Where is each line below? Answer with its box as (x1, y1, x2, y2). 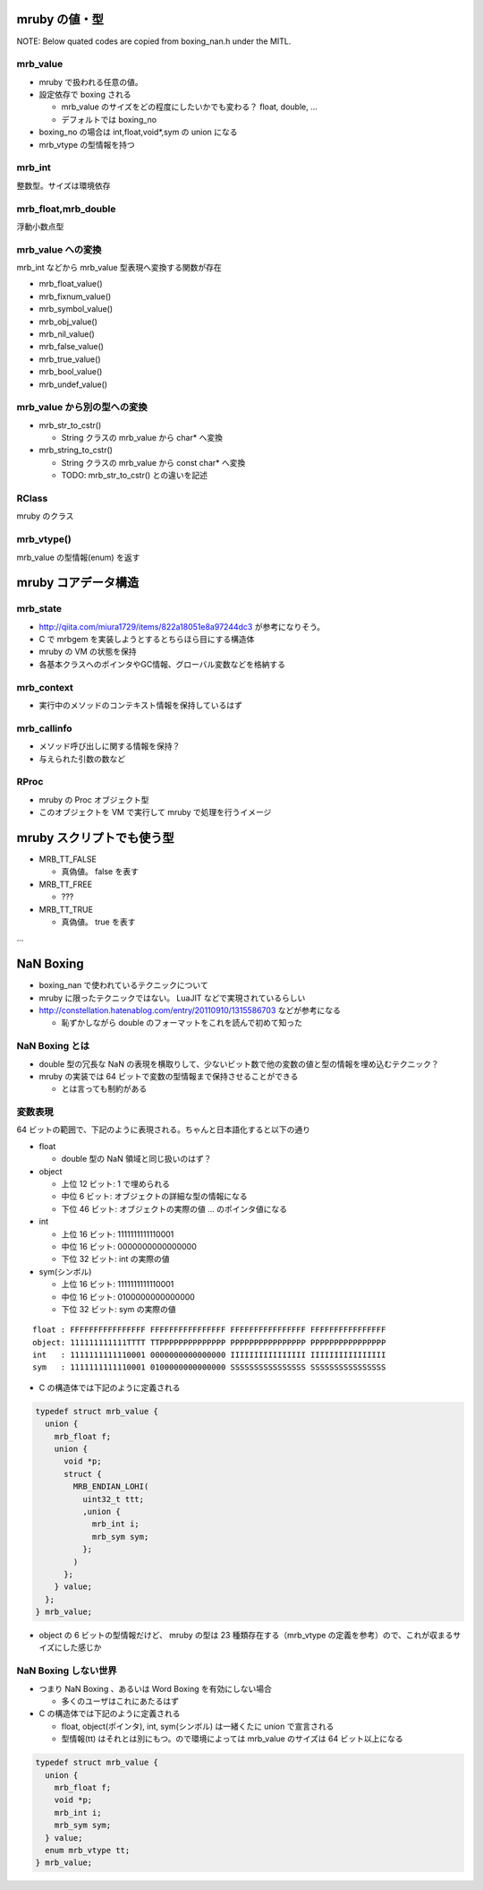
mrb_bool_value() (38, 366, 103, 377)
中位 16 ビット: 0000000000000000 (61, 1241, 197, 1251)
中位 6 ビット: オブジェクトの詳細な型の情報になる (61, 1191, 248, 1202)
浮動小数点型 (16, 220, 64, 232)
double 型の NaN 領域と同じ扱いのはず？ (61, 1154, 212, 1164)
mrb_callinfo (16, 722, 72, 735)
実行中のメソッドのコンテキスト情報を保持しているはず (38, 700, 243, 710)
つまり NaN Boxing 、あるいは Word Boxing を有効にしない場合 (38, 1683, 272, 1694)
